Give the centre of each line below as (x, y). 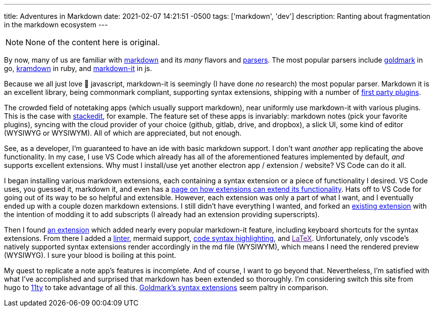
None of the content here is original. (93, 42)
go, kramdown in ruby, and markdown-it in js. (78, 68)
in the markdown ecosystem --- (56, 25)
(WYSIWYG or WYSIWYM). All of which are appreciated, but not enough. (123, 133)
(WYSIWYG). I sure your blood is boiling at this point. (90, 255)
